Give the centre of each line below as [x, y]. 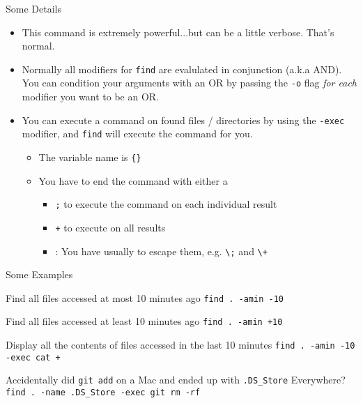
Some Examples [39, 274]
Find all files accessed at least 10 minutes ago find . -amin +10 [144, 321]
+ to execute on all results [110, 227]
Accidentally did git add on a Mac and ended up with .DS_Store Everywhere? [176, 380]
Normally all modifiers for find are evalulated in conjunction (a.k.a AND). [182, 69]
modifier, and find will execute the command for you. [137, 134]
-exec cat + [33, 357]
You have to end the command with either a [133, 180]
